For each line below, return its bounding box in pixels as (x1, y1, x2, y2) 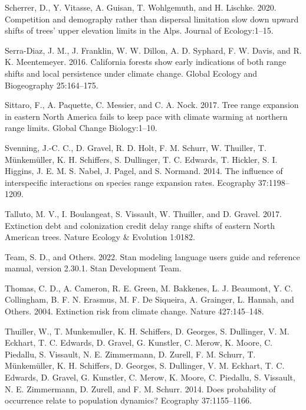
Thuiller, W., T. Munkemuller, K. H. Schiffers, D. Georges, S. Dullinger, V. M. (5, 324, 289, 337)
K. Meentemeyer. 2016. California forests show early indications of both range (5, 55, 287, 68)
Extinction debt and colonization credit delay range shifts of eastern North (5, 219, 275, 231)
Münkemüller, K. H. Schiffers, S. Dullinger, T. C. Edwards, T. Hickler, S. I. (5, 153, 278, 165)
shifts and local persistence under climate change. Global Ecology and (5, 67, 258, 79)
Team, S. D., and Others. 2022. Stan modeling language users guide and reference (5, 250, 300, 263)
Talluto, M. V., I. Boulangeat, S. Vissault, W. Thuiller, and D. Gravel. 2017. (5, 207, 282, 219)
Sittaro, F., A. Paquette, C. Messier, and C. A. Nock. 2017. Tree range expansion (5, 99, 299, 111)
